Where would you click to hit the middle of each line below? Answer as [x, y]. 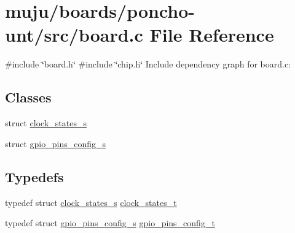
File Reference [212, 35]
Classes [28, 97]
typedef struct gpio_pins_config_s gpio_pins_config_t [110, 223]
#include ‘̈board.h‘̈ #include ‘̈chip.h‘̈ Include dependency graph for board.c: [148, 64]
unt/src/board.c [74, 35]
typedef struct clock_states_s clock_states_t [91, 202]
